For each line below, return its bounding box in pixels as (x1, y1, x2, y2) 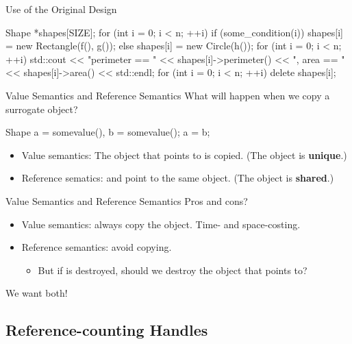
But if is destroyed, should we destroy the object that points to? (38, 262, 307, 277)
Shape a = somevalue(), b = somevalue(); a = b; (5, 125, 210, 139)
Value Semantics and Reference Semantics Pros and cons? (5, 193, 248, 208)
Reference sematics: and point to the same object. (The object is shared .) (21, 171, 334, 185)
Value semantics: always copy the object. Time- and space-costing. (21, 217, 301, 231)
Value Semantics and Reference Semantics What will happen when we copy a (5, 88, 330, 102)
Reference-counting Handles (5, 319, 208, 341)
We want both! (5, 286, 68, 300)
